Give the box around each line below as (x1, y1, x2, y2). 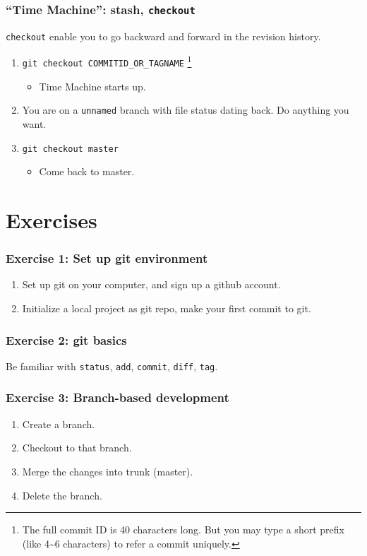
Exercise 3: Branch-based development (6, 389, 229, 406)
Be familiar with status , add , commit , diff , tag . (6, 358, 218, 373)
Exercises (6, 206, 97, 235)
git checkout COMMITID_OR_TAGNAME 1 (22, 53, 192, 69)
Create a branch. (22, 416, 95, 431)
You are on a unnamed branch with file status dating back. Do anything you (22, 102, 349, 117)
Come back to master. (39, 164, 135, 179)
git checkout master (22, 143, 119, 154)
